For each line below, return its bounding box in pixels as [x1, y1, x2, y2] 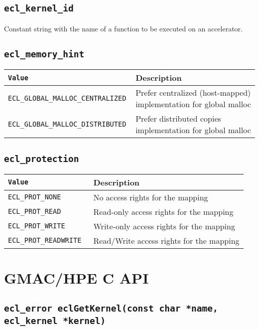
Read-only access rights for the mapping [93, 205, 234, 217]
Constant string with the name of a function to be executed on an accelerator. [4, 23, 243, 33]
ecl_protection [4, 153, 79, 164]
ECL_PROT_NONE [8, 193, 61, 201]
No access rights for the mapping [93, 191, 208, 203]
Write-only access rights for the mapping [93, 220, 235, 232]
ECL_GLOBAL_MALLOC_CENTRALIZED [8, 94, 127, 103]
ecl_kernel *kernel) [4, 315, 106, 326]
